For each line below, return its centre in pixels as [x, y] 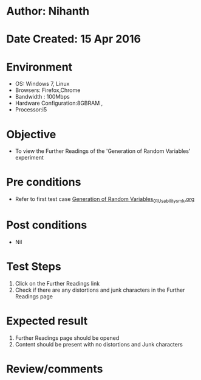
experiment [29, 158]
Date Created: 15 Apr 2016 [74, 39]
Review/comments [55, 369]
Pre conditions [44, 182]
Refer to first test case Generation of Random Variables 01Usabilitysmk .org [105, 200]
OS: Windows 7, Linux [42, 84]
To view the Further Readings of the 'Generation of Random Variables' [103, 151]
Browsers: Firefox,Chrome [48, 90]
